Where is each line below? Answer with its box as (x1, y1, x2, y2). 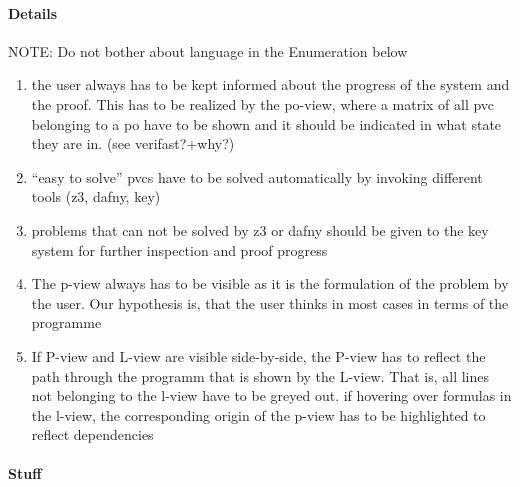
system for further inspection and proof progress (31, 239, 328, 260)
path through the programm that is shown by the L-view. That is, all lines (31, 365, 489, 386)
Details (8, 2, 58, 23)
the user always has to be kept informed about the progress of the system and (31, 74, 510, 95)
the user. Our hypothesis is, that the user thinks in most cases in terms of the (31, 292, 509, 313)
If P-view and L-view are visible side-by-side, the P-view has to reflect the (31, 345, 486, 366)
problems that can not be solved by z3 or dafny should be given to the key (31, 219, 489, 240)
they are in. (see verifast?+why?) (31, 133, 235, 154)
